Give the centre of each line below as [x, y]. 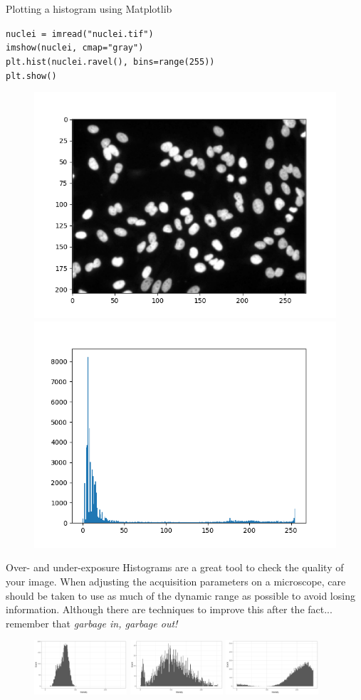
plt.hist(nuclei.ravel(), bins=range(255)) [110, 62]
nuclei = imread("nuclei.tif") [80, 34]
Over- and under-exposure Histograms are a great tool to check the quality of [175, 567]
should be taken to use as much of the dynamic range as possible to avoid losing [180, 595]
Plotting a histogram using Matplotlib [89, 9]
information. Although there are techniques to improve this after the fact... [169, 609]
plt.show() [31, 76]
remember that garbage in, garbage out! [92, 623]
